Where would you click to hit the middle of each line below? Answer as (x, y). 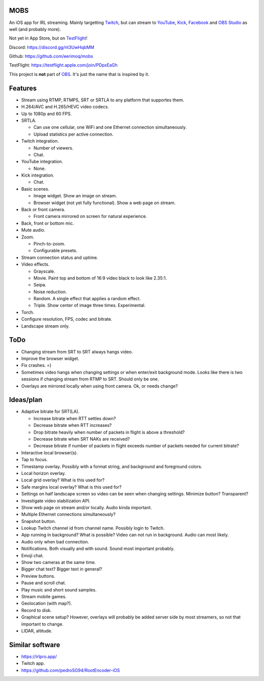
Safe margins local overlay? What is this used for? (71, 487)
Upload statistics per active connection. (74, 134)
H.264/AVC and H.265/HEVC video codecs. (65, 107)
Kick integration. (38, 175)
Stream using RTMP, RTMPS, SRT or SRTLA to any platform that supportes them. (103, 100)
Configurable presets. (55, 251)
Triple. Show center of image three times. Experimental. (90, 305)
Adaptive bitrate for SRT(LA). (50, 412)
